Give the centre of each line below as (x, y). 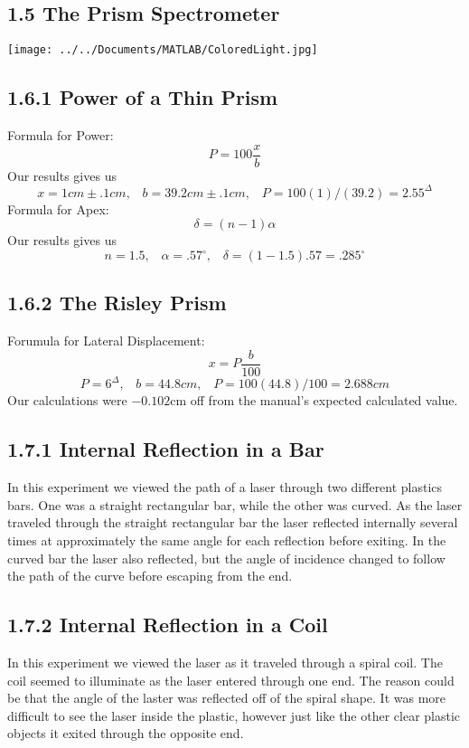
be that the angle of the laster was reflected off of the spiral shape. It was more (227, 698)
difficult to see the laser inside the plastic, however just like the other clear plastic (234, 715)
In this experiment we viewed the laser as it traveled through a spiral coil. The (225, 662)
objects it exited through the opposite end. (126, 733)
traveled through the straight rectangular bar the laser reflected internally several (233, 522)
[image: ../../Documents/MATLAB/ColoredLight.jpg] (163, 50)
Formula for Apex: (58, 208)
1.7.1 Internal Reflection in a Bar (166, 449)
